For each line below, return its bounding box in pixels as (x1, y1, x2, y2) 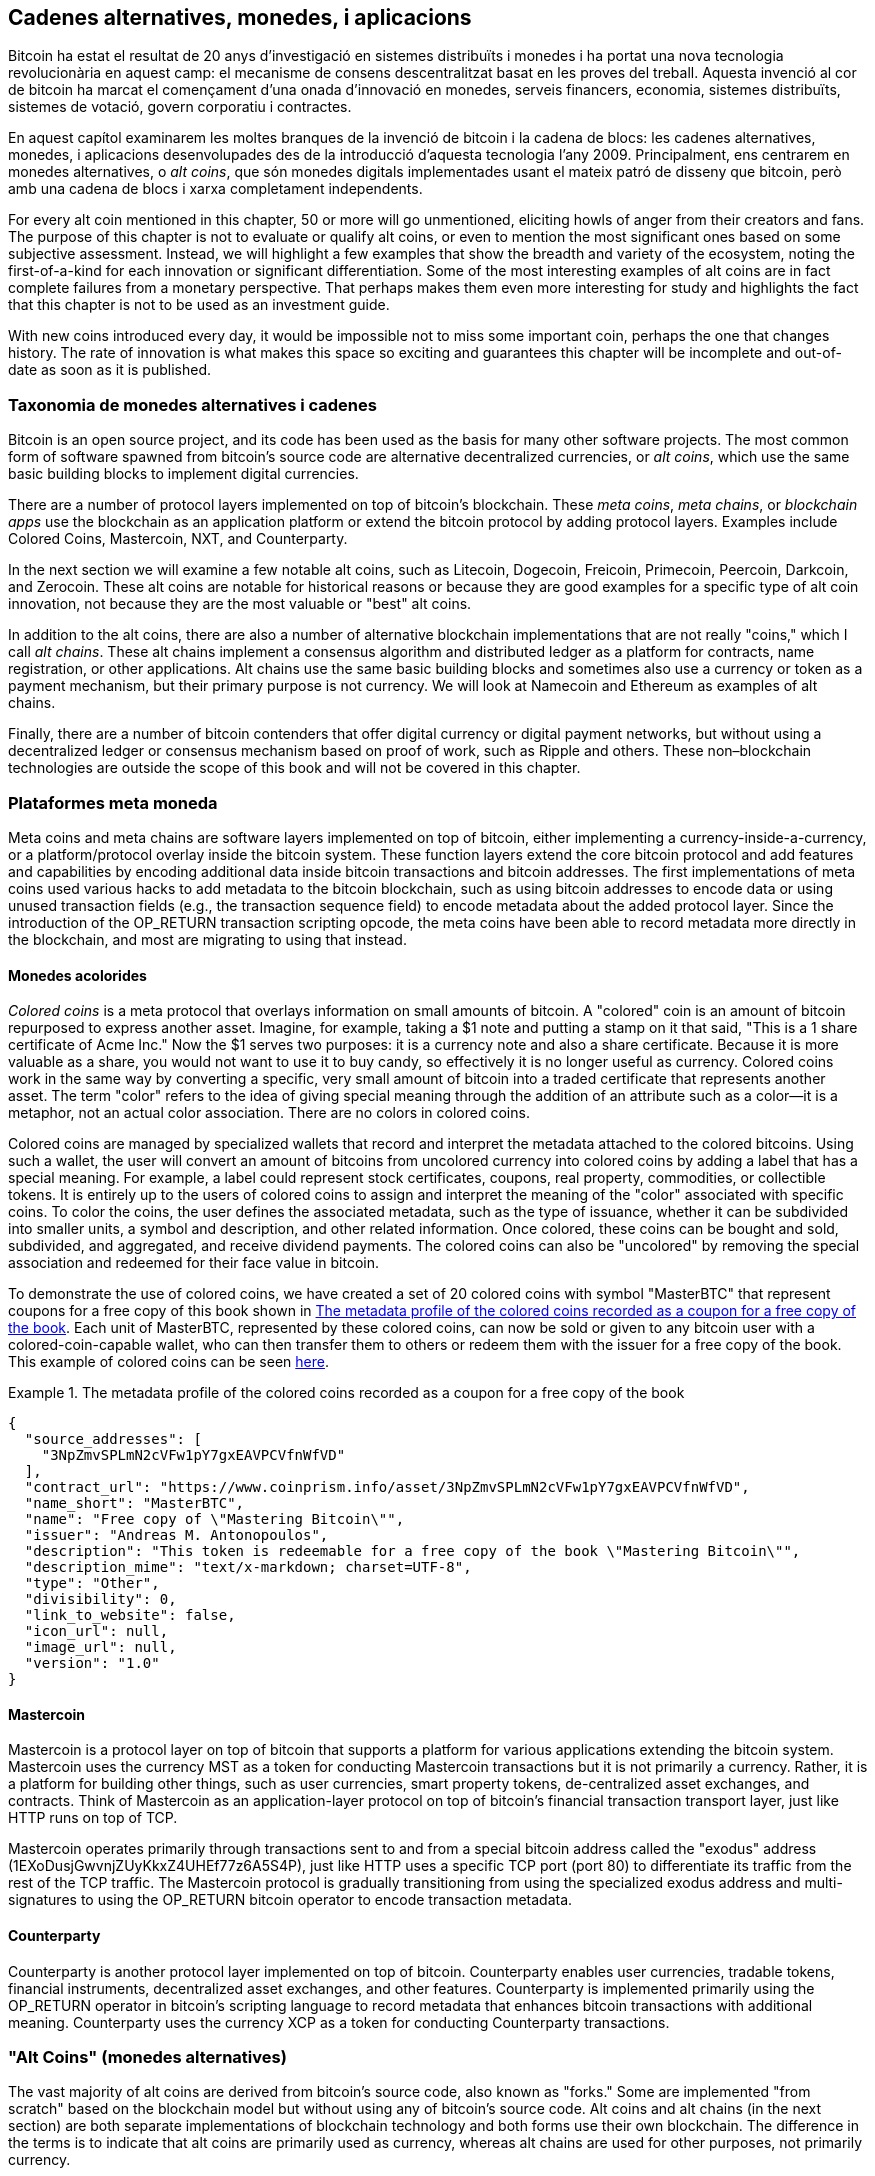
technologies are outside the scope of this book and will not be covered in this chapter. (8, 759, 581, 777)
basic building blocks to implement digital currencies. (8, 465, 359, 483)
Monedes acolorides (8, 966, 147, 984)
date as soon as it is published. (8, 361, 212, 379)
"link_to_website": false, (24, 1607, 236, 1624)
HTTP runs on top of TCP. (8, 1809, 178, 1827)
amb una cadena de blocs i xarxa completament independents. (8, 180, 423, 198)
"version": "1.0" (24, 1655, 160, 1672)
